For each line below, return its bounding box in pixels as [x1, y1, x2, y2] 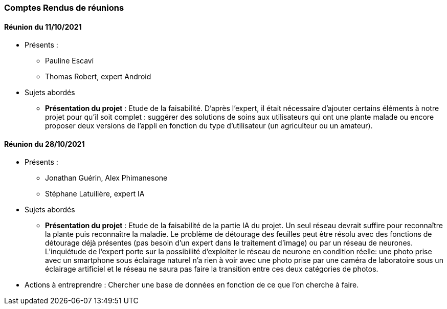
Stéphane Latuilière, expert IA [45, 189, 145, 198]
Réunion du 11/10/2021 [4, 22, 82, 31]
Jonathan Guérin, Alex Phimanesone [45, 173, 168, 183]
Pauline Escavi [45, 56, 94, 65]
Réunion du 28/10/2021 [4, 139, 85, 148]
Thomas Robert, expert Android [45, 72, 151, 81]
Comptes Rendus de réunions [4, 3, 124, 13]
